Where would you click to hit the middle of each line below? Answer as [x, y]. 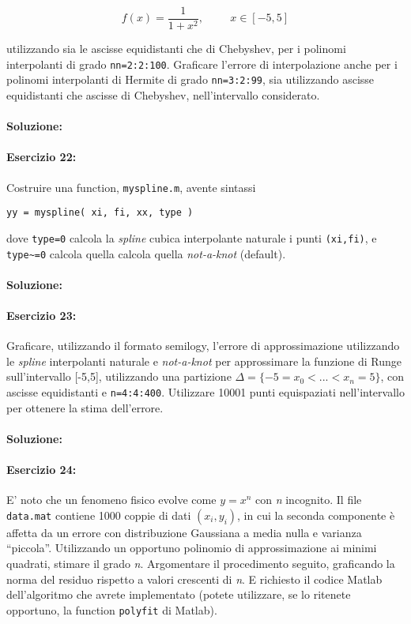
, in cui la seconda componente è [316, 515]
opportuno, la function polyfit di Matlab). [112, 609]
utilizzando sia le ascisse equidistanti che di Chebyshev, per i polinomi [176, 49]
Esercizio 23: [41, 315]
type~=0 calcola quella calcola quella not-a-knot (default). [146, 253]
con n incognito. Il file [309, 500]
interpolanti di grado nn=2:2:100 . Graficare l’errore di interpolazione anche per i [202, 64]
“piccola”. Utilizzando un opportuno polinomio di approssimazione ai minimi [192, 548]
